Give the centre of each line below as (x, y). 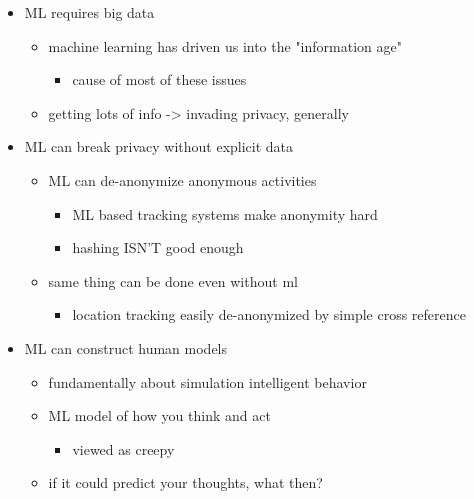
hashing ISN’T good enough (158, 247)
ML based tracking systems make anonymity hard (225, 213)
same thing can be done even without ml (173, 280)
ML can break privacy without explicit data (159, 146)
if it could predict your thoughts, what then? (185, 482)
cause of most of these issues (159, 79)
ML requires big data (89, 12)
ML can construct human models (126, 347)
